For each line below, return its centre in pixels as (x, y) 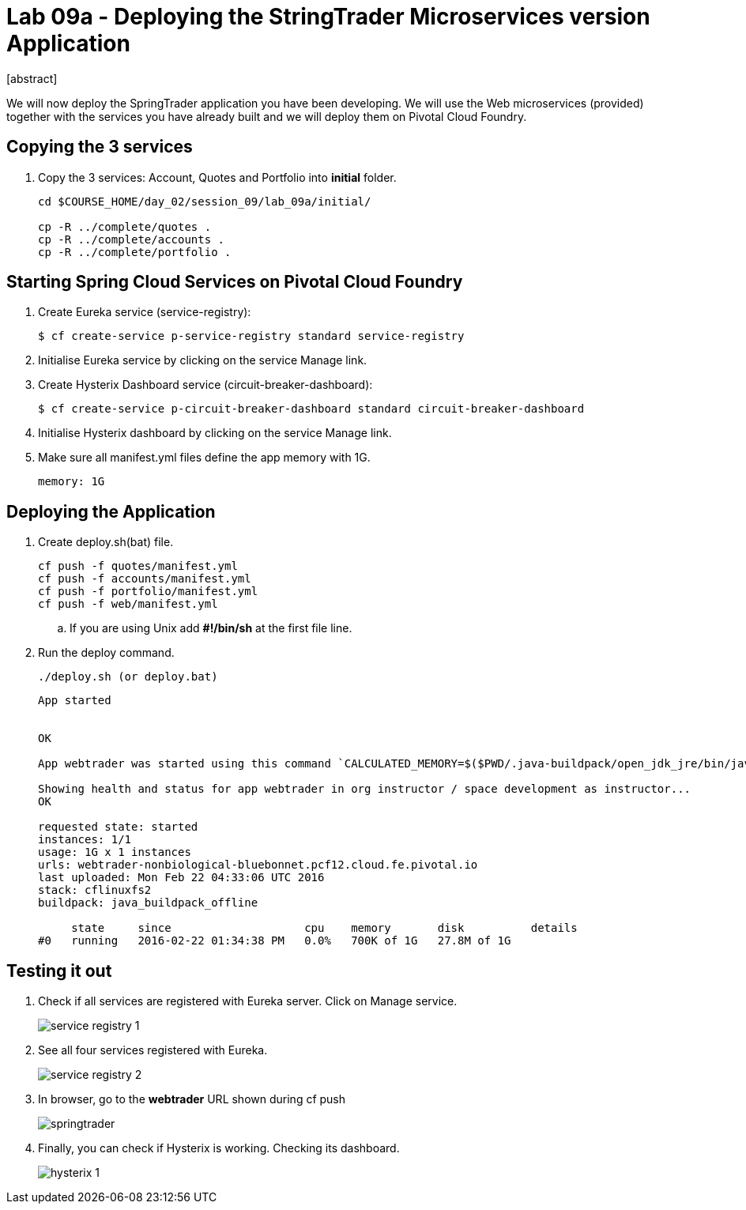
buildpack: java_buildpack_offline (148, 903)
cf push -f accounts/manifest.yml (145, 579)
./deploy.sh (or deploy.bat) (128, 677)
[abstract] (32, 78)
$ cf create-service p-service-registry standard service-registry (251, 336)
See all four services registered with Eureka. (153, 1050)
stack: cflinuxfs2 (95, 890)
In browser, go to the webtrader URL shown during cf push (192, 1099)
